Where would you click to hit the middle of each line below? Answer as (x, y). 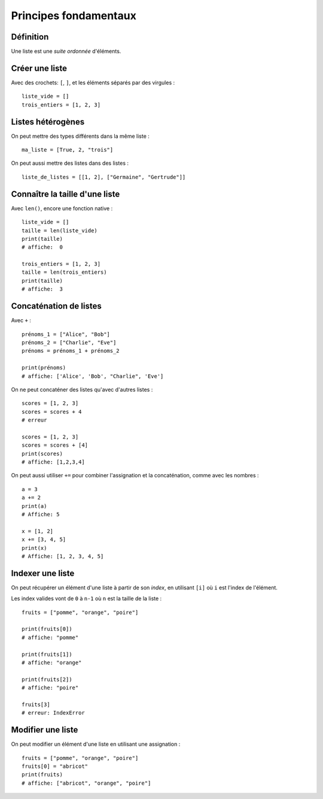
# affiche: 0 (42, 247)
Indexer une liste (43, 573)
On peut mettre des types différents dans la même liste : (80, 136)
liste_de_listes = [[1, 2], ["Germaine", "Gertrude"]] (104, 177)
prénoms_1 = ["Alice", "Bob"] (66, 334)
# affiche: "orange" (52, 662)
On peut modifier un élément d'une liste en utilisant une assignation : (96, 744)
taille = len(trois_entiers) (64, 272)
